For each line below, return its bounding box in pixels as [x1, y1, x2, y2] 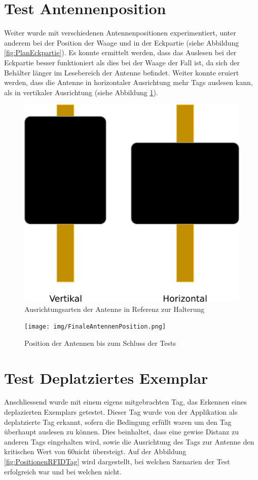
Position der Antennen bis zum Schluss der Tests [24, 337, 176, 348]
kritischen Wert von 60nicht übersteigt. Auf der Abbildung [4, 446, 187, 457]
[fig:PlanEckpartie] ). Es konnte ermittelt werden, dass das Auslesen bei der [4, 47, 237, 58]
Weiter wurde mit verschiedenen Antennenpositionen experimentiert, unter [4, 27, 236, 38]
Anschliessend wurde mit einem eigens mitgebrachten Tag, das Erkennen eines [4, 396, 247, 407]
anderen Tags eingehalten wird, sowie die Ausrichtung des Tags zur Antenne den [4, 436, 254, 447]
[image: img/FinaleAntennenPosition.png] [24, 323, 166, 331]
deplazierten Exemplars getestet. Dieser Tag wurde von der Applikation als [4, 407, 238, 417]
